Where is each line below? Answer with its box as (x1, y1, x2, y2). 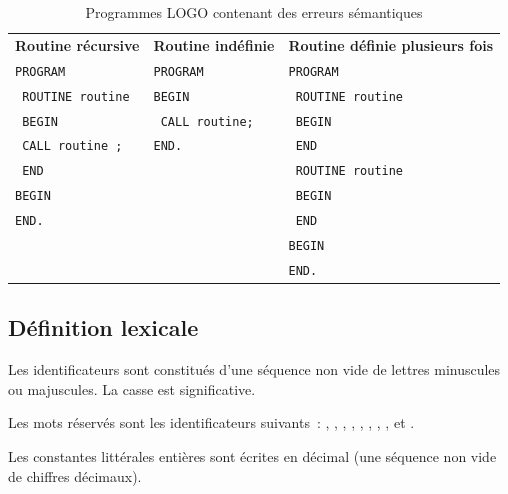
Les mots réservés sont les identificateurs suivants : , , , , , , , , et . (8, 412, 415, 433)
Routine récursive (15, 34, 140, 55)
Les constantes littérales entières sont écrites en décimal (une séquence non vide (8, 446, 497, 467)
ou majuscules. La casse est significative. (8, 378, 256, 399)
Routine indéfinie (153, 34, 275, 55)
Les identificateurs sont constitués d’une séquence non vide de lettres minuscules (8, 359, 501, 380)
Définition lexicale (8, 312, 199, 343)
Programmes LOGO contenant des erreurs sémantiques (85, 2, 423, 22)
